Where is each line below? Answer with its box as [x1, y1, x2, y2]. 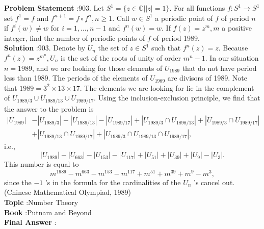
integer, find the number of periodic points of [4, 32, 145, 43]
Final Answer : [4, 217, 57, 227]
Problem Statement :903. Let [4, 3, 104, 13]
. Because [218, 42, 248, 53]
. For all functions [169, 3, 225, 13]
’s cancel [194, 176, 220, 187]
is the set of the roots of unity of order [60, 52, 181, 63]
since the [4, 176, 32, 187]
